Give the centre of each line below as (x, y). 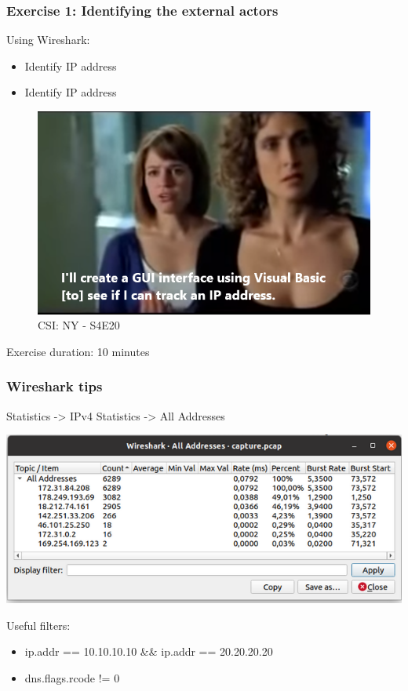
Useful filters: (38, 625)
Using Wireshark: (48, 40)
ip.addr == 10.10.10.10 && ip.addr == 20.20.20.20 (149, 651)
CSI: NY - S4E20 (79, 325)
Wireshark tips (55, 386)
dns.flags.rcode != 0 (72, 677)
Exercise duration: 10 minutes (78, 351)
